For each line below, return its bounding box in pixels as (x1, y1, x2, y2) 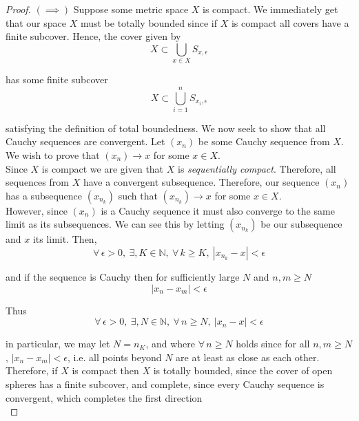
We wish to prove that (6, 148, 100, 162)
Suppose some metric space (73, 2, 189, 16)
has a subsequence (6, 188, 83, 202)
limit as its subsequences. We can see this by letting (6, 217, 225, 231)
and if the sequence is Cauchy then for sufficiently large (6, 269, 240, 283)
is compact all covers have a (231, 15, 349, 30)
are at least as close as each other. (176, 349, 320, 364)
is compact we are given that (41, 161, 164, 175)
